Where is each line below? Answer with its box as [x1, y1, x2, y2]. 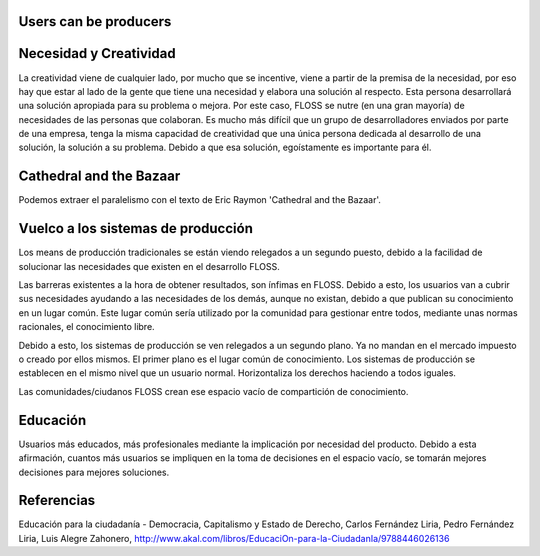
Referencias [18, 492, 96, 509]
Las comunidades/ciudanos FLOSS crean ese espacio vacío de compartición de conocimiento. [18, 385, 409, 397]
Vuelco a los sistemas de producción [18, 220, 254, 237]
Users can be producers [18, 13, 172, 30]
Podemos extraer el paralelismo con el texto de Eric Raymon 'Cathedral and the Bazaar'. [18, 194, 382, 206]
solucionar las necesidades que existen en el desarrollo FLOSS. [18, 260, 280, 272]
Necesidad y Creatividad [18, 45, 176, 62]
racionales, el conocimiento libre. [18, 321, 155, 333]
